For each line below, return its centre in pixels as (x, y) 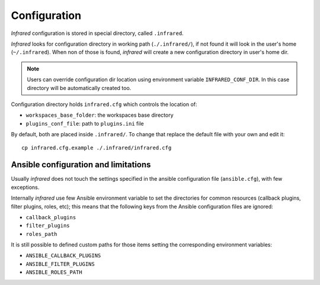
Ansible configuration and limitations (81, 165)
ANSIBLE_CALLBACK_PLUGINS (63, 256)
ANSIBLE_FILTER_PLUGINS (60, 264)
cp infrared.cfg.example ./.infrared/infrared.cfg (97, 148)
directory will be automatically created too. (79, 88)
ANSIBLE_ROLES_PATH (54, 272)
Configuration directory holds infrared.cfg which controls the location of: (104, 104)
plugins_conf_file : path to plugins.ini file (85, 123)
